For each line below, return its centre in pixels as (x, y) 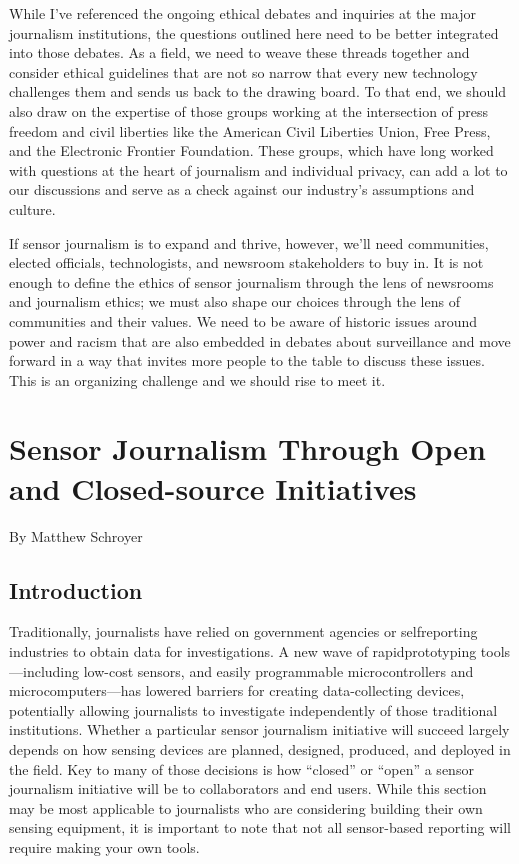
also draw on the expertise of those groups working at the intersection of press (249, 110)
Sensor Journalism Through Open (247, 448)
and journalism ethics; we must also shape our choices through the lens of (234, 301)
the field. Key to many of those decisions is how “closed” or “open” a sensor (241, 768)
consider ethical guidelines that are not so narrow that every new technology (243, 71)
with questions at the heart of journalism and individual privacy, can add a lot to (258, 169)
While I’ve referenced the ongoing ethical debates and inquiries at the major (242, 13)
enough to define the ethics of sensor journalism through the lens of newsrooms (251, 281)
